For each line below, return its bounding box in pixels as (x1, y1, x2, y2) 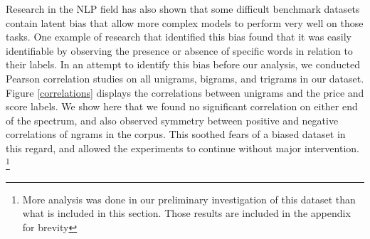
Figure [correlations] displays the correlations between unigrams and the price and (6, 85, 364, 100)
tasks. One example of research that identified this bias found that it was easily (6, 29, 351, 44)
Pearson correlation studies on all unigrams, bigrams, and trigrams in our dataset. (6, 70, 364, 85)
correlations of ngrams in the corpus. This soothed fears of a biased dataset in (6, 127, 346, 142)
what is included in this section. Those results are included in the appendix (22, 206, 351, 221)
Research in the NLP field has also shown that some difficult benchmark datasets (6, 1, 360, 16)
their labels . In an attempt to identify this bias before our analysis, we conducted (6, 57, 360, 72)
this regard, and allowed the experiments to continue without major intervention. (6, 140, 359, 155)
